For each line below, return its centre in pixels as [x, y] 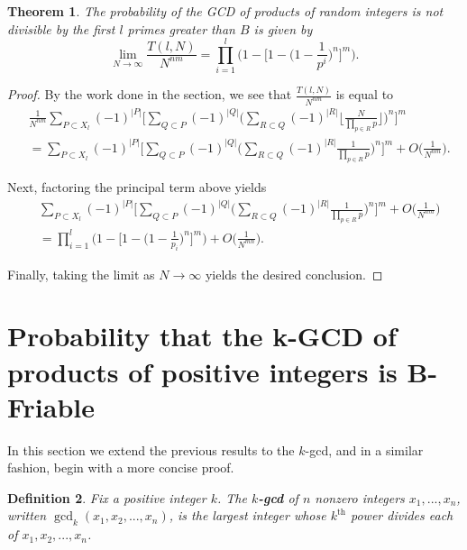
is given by [283, 28]
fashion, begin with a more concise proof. [121, 467]
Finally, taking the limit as [81, 274]
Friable [51, 406]
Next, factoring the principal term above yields [137, 186]
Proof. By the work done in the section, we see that [150, 94]
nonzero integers [360, 497]
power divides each [402, 515]
